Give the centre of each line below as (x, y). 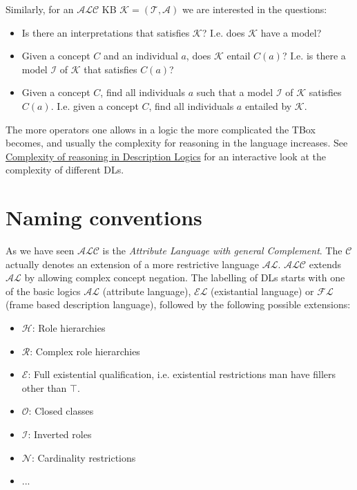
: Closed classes (61, 411)
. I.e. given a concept (95, 105)
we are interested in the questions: (255, 9)
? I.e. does (223, 32)
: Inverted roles (60, 434)
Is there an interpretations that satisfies (106, 32)
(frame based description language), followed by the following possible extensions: (178, 304)
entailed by (268, 105)
